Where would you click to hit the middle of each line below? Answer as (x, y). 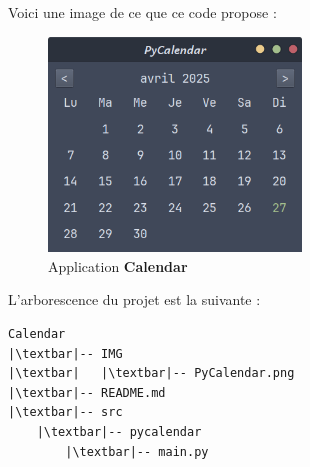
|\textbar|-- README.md (87, 392)
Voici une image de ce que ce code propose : (142, 12)
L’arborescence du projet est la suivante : (134, 299)
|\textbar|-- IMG (65, 353)
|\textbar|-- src (65, 412)
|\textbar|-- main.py (137, 451)
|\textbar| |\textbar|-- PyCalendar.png (151, 373)
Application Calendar (118, 265)
